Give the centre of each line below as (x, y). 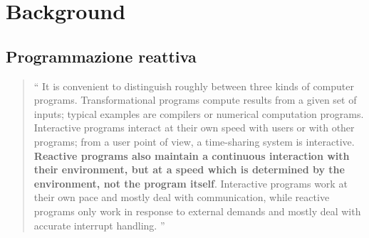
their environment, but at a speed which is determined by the (189, 169)
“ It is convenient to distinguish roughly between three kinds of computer (194, 86)
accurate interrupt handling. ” (99, 225)
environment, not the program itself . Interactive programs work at (191, 183)
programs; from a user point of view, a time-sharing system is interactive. (194, 141)
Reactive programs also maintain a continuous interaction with (192, 155)
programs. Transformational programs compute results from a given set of (195, 100)
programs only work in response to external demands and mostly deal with (197, 211)
